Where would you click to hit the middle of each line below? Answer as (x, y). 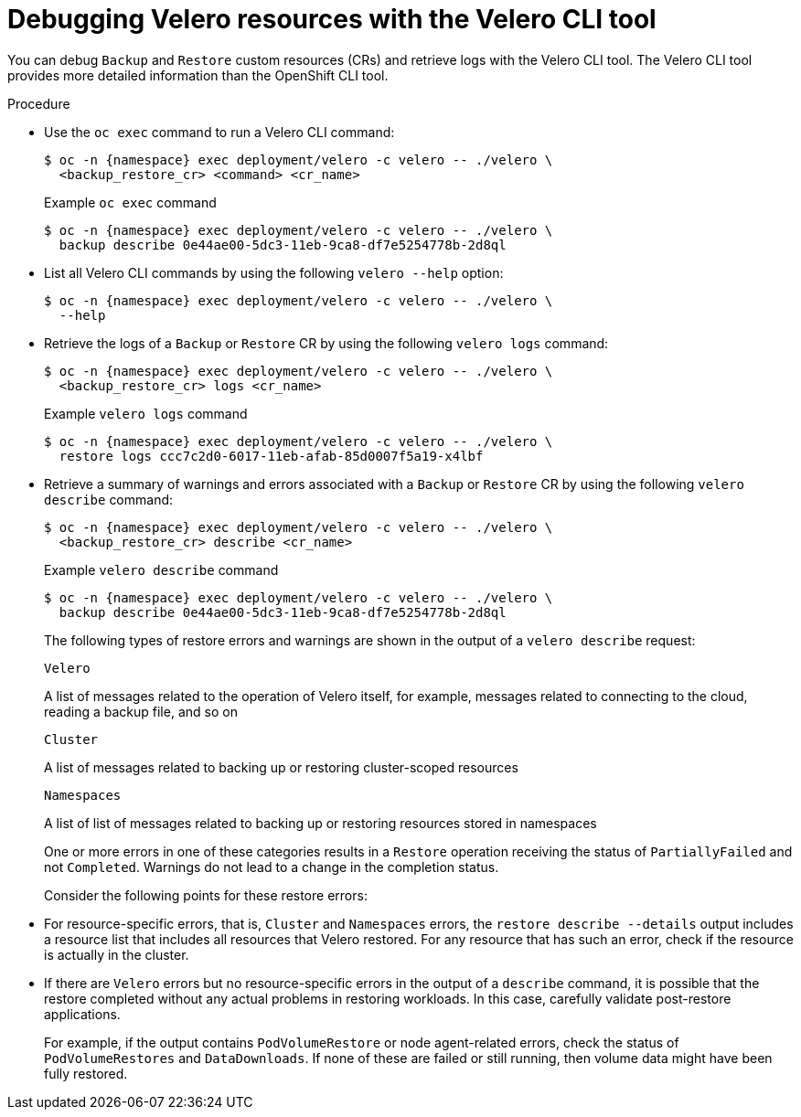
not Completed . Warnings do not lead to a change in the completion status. (272, 867)
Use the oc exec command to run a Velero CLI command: (219, 132)
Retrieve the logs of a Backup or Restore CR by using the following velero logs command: (326, 343)
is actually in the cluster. (117, 954)
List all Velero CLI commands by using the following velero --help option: (274, 272)
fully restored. (86, 1073)
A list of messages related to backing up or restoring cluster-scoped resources (281, 767)
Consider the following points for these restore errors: (206, 895)
